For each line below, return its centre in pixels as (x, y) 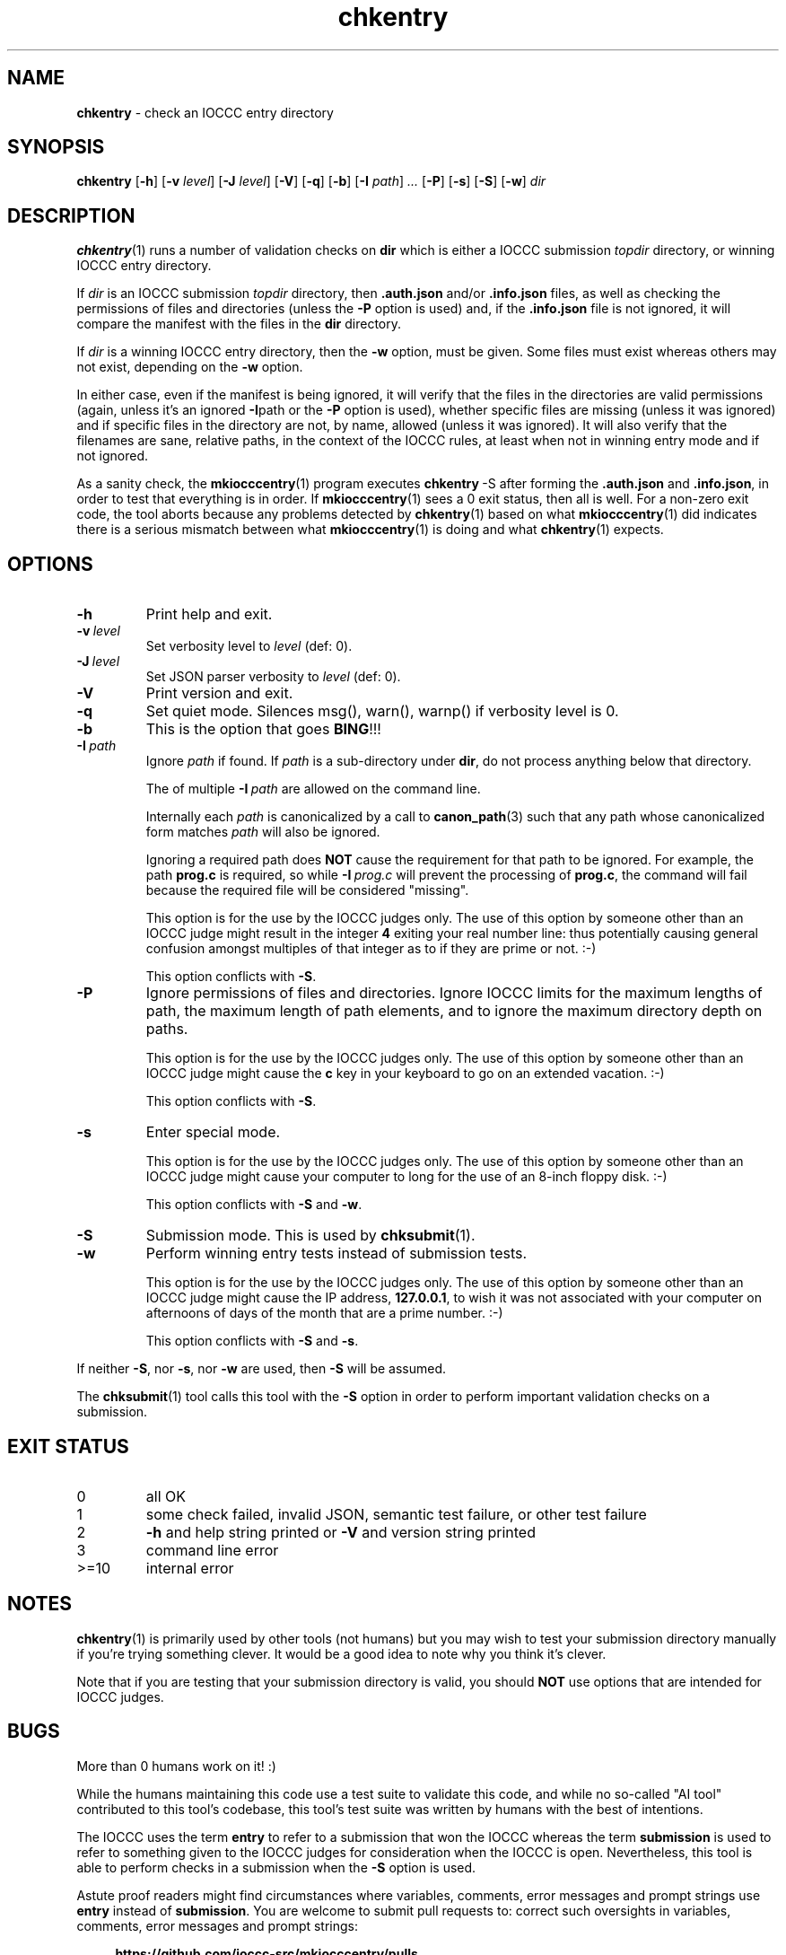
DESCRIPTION (71, 215)
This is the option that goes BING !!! (263, 729)
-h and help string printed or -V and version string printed (341, 1532)
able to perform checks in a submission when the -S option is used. (276, 1867)
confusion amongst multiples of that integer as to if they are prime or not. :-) (371, 949)
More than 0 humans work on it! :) (176, 1766)
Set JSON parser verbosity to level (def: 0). (273, 677)
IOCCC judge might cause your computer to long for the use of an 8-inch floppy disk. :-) (406, 1177)
